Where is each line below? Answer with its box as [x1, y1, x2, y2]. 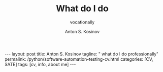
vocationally [70, 19, 95, 25]
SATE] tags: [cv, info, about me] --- [4, 61, 76, 67]
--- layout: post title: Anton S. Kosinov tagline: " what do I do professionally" [4, 51, 159, 57]
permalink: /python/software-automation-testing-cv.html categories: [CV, [4, 56, 153, 62]
